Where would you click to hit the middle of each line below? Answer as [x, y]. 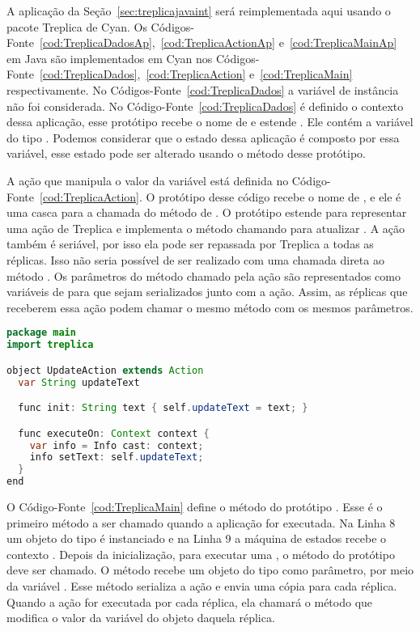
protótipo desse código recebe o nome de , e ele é [280, 196]
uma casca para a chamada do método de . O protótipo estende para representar [207, 212]
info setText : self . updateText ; [117, 457]
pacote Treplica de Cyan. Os [77, 26]
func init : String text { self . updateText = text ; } [163, 408]
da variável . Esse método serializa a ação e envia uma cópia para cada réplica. [202, 585]
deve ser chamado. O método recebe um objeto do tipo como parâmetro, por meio [210, 570]
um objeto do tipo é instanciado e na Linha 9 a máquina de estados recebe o [197, 538]
